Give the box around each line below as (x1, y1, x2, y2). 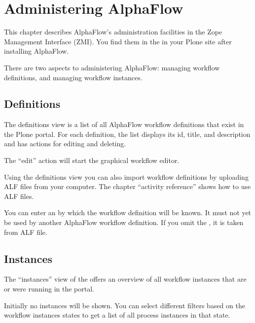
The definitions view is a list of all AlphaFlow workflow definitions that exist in (4, 119, 244, 129)
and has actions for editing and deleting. (4, 138, 126, 149)
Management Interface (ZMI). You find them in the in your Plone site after (4, 36, 232, 46)
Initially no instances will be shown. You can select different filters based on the (4, 300, 245, 310)
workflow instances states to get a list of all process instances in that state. (4, 310, 230, 320)
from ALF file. (4, 226, 47, 237)
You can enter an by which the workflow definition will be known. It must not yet (4, 207, 252, 218)
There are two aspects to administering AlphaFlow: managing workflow (4, 62, 220, 72)
